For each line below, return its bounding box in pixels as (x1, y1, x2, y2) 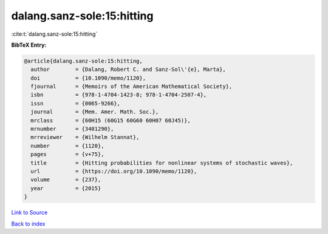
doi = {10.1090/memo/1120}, (30, 75, 146, 81)
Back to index (11, 220, 46, 227)
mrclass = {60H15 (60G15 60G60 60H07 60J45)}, (30, 117, 191, 124)
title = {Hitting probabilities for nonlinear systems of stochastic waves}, (30, 159, 293, 166)
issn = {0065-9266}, (30, 100, 121, 107)
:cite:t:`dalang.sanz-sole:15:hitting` (11, 30, 98, 38)
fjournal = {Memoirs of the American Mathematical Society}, (30, 83, 233, 90)
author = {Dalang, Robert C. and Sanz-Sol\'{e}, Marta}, (30, 66, 226, 73)
